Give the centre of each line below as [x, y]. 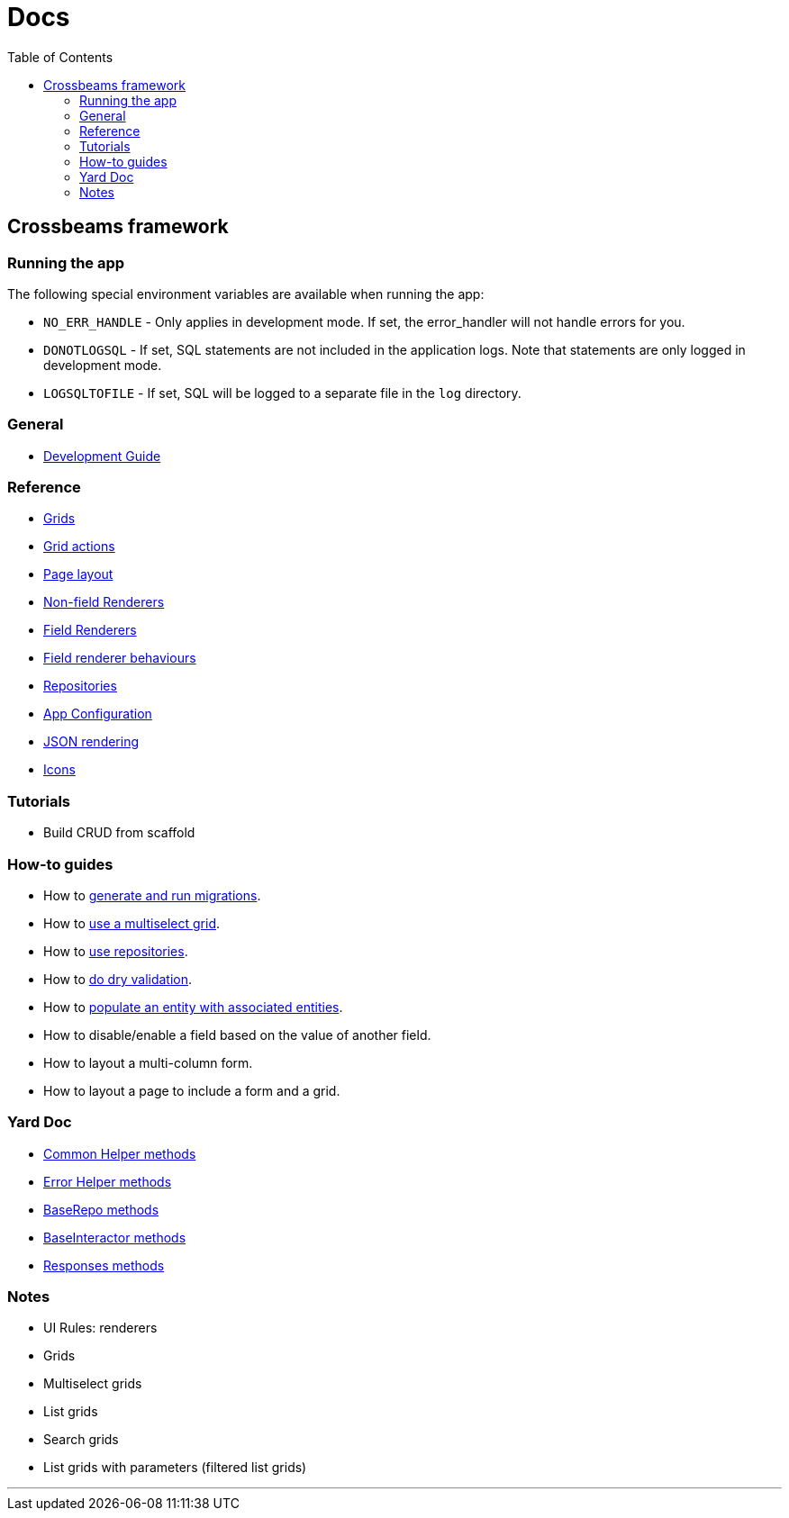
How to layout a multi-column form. [148, 1062]
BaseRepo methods [101, 1209]
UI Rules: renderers [100, 1328]
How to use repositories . [116, 951]
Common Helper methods [120, 1153]
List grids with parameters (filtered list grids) [175, 1468]
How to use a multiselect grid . [132, 923]
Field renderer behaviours [120, 658]
